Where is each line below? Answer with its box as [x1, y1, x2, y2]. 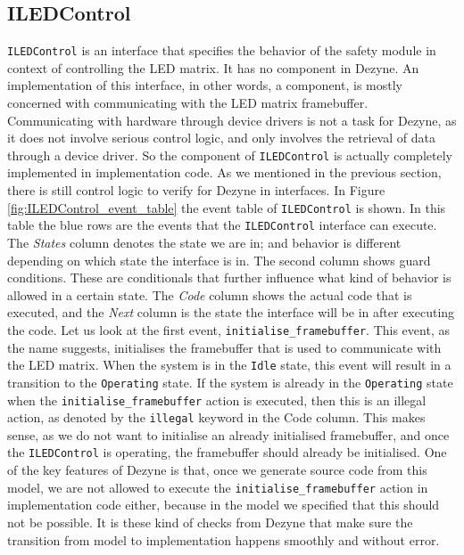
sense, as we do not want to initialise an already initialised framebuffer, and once [7, 425, 450, 444]
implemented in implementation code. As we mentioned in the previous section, [7, 163, 442, 182]
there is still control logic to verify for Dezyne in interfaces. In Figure [7, 181, 385, 200]
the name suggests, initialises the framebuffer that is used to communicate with [7, 338, 442, 356]
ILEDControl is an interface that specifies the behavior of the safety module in [7, 41, 436, 60]
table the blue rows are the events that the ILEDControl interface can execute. [7, 216, 437, 234]
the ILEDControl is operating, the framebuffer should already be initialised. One [7, 443, 447, 461]
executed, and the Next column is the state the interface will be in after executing [7, 303, 455, 322]
